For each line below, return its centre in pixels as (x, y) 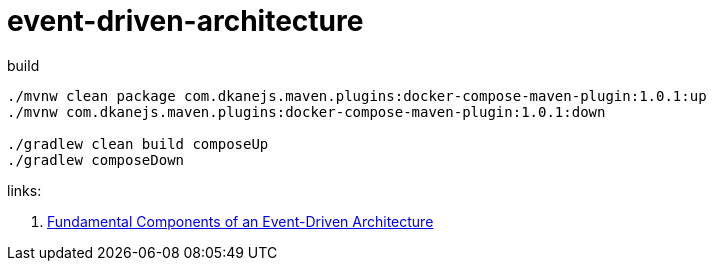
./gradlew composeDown (96, 159)
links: (24, 190)
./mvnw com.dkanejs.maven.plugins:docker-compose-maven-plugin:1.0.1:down (306, 111)
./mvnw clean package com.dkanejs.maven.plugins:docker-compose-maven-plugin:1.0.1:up (357, 95)
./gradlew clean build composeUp (138, 143)
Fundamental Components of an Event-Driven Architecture (240, 221)
